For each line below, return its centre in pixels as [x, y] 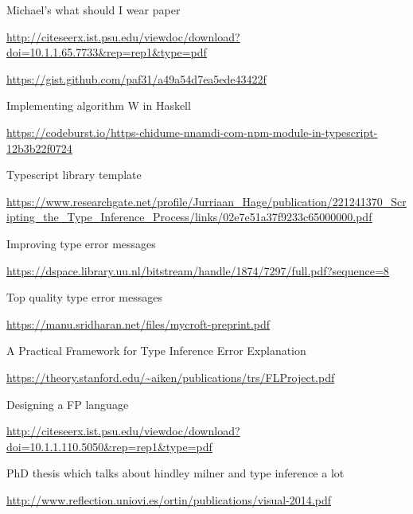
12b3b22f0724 [39, 148]
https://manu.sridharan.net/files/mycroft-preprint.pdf [138, 323]
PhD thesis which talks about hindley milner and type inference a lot [175, 473]
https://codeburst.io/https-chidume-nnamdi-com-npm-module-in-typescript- [192, 132]
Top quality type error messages [84, 297]
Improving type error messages [81, 243]
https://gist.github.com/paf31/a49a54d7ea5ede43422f [136, 78]
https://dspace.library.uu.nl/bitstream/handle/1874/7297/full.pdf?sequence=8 [198, 270]
